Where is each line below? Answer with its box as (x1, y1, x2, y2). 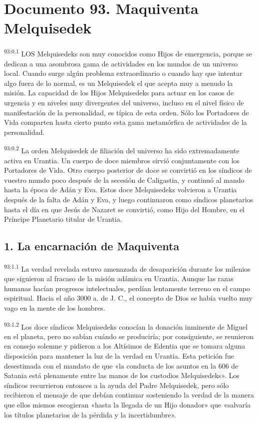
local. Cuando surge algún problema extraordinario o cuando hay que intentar (4, 68, 243, 78)
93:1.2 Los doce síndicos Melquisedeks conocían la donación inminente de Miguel (4, 320, 248, 332)
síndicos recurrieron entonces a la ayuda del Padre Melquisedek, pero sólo (4, 380, 229, 390)
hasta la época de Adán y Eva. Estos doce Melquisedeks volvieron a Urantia (4, 184, 237, 195)
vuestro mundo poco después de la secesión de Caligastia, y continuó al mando (4, 174, 245, 185)
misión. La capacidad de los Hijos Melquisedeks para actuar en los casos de (4, 87, 234, 98)
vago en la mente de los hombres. (4, 302, 105, 313)
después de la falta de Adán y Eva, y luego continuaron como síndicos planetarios (4, 194, 254, 204)
